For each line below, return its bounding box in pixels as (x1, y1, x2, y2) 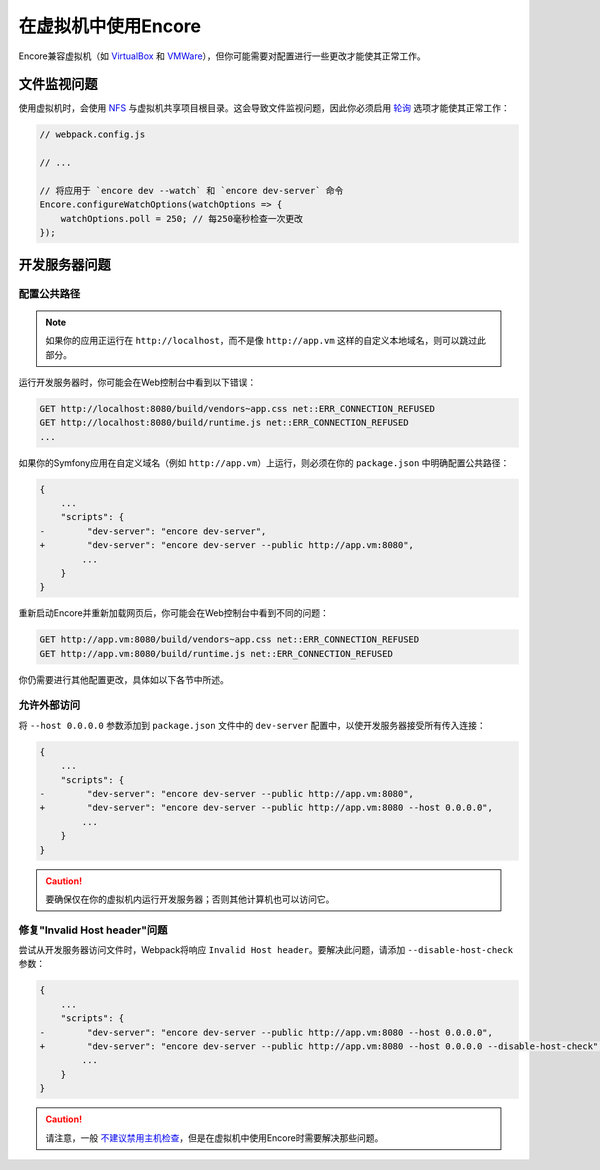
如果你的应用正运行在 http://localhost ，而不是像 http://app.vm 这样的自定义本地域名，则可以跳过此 (45, 335, 487, 347)
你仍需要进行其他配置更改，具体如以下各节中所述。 (18, 673, 229, 685)
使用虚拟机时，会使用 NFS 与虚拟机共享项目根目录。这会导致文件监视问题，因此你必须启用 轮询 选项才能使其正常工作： (18, 102, 510, 114)
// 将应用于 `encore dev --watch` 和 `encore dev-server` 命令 (39, 185, 344, 196)
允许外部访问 (18, 698, 81, 712)
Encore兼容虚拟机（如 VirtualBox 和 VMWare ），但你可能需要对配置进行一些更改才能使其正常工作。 (18, 50, 427, 62)
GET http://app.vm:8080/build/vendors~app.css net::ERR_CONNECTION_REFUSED (39, 634, 420, 645)
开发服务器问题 (18, 256, 111, 273)
